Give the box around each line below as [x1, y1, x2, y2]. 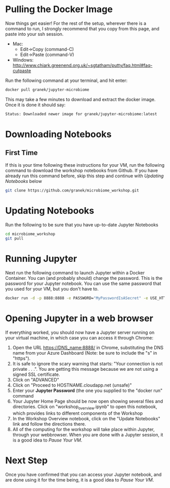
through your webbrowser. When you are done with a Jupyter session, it [12, 431, 163, 437]
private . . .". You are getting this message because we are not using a [12, 366, 158, 372]
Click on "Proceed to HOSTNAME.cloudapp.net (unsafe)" [12, 382, 132, 388]
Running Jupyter [5, 253, 77, 265]
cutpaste [12, 67, 31, 74]
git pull [5, 236, 24, 241]
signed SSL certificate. [12, 371, 60, 377]
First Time [5, 149, 38, 157]
